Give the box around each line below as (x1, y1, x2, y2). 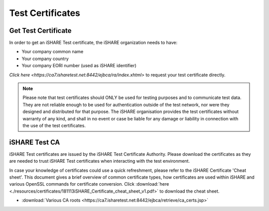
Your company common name (21, 49, 84, 55)
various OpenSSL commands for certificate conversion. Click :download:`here (9, 181, 169, 187)
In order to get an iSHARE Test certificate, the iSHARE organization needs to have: (9, 40, 178, 46)
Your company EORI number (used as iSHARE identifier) (21, 63, 136, 69)
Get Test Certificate (9, 26, 72, 35)
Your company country (21, 55, 69, 62)
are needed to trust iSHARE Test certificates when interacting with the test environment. (9, 158, 190, 164)
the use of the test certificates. (22, 122, 86, 128)
